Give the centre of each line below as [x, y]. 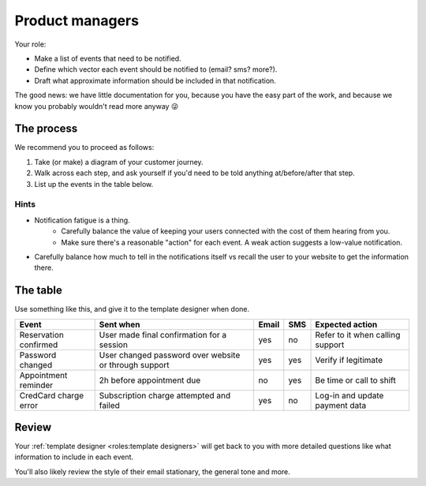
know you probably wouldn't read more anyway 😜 [97, 106]
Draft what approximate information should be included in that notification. [155, 80]
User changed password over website [170, 355]
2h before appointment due [150, 380]
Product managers [77, 21]
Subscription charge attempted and [165, 395]
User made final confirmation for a [163, 335]
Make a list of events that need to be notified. [108, 58]
